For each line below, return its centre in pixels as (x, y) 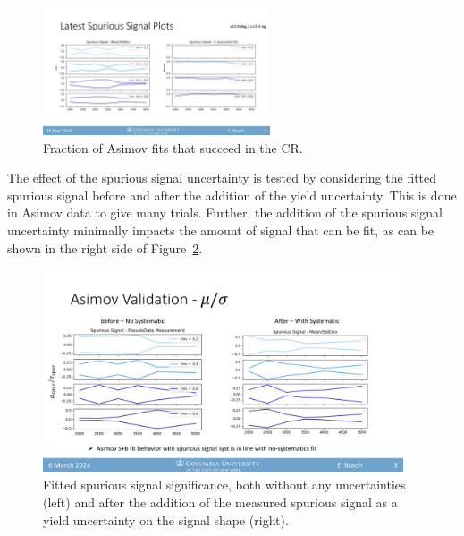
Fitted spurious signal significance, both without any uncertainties (224, 485)
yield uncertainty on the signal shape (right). (166, 519)
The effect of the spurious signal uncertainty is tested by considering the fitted (222, 178)
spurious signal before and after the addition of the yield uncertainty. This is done (232, 195)
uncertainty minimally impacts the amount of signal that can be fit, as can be (221, 230)
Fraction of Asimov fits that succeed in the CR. (173, 147)
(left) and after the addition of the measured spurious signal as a (220, 502)
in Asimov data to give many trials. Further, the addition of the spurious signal (225, 213)
